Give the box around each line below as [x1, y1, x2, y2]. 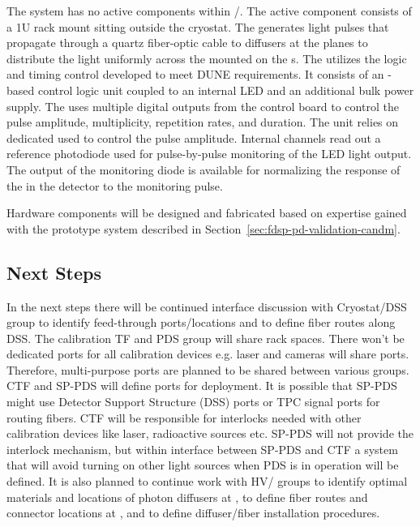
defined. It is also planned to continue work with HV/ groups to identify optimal [6, 473, 408, 490]
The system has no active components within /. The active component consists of [6, 2, 412, 19]
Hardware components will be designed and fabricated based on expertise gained [6, 204, 407, 221]
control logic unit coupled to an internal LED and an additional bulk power [37, 81, 414, 98]
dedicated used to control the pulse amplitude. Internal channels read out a [6, 129, 381, 146]
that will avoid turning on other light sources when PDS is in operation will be [6, 456, 399, 473]
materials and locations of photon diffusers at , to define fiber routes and [6, 488, 368, 505]
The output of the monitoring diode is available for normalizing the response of [6, 161, 401, 178]
